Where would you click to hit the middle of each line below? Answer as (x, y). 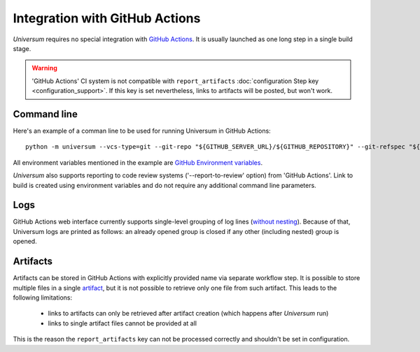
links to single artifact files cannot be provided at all (122, 323)
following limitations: (43, 298)
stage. (22, 48)
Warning (44, 68)
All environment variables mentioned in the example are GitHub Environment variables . (138, 162)
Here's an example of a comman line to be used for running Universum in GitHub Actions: (142, 131)
